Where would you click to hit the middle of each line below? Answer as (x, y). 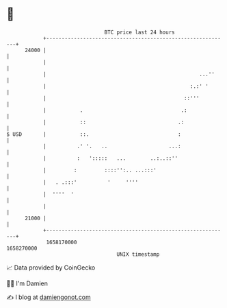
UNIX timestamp (138, 254)
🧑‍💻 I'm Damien (27, 283)
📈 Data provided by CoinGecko (51, 268)
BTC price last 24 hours (139, 32)
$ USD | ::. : (94, 134)
